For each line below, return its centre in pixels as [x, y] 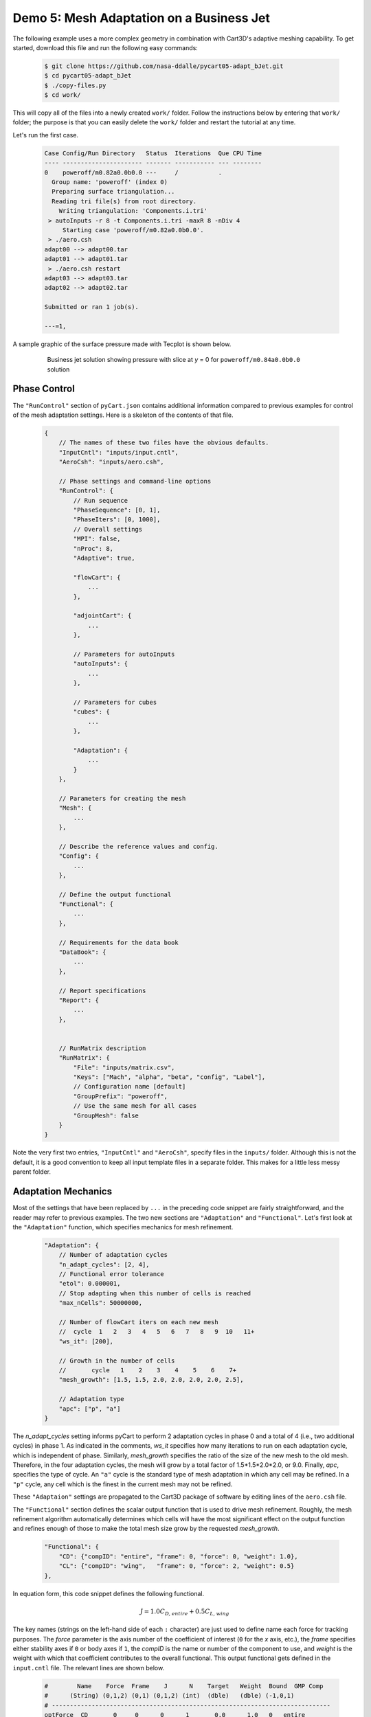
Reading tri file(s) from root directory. [124, 201]
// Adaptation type [92, 1399]
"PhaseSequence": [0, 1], [117, 510]
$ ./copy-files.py [75, 85]
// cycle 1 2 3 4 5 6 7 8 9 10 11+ [157, 1332]
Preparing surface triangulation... [113, 192]
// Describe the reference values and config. [139, 846]
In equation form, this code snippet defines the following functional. [109, 1593]
